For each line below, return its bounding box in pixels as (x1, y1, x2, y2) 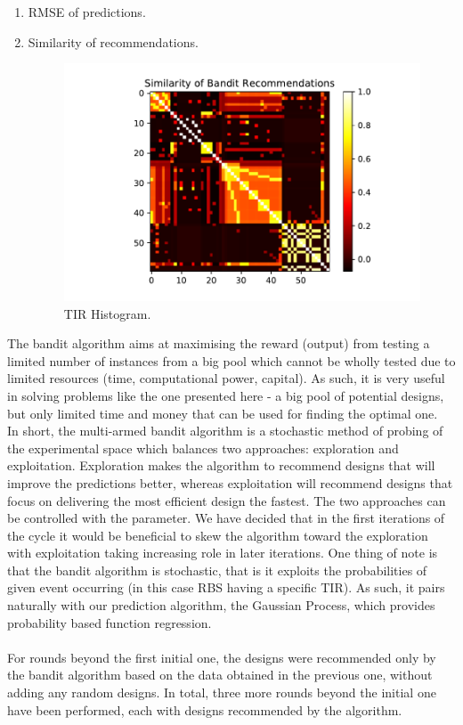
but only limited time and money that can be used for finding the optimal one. (7, 403, 438, 422)
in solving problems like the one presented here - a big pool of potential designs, (7, 386, 444, 404)
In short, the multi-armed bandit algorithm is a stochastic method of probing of (7, 421, 443, 440)
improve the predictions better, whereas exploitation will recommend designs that (7, 473, 453, 492)
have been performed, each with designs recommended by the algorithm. (7, 700, 402, 719)
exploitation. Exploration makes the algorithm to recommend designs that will (7, 456, 435, 475)
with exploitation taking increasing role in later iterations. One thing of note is (7, 543, 438, 562)
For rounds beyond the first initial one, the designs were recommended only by (7, 648, 436, 666)
